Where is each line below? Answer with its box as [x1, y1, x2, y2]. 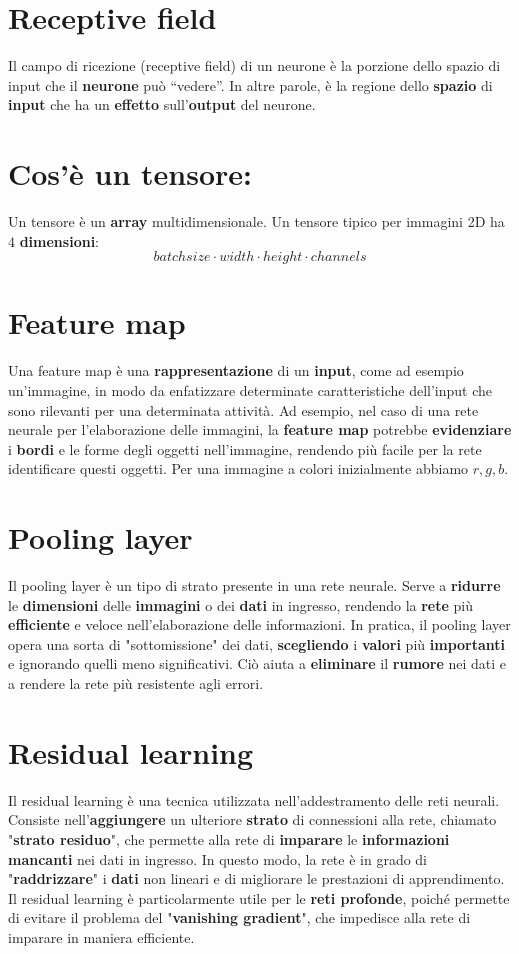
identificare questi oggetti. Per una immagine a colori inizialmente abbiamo [8, 458, 469, 479]
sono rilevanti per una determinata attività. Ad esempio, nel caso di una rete [8, 399, 479, 420]
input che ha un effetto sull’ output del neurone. [8, 94, 316, 115]
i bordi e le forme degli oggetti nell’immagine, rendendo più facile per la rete [8, 438, 482, 459]
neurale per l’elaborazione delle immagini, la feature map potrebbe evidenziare [8, 419, 512, 440]
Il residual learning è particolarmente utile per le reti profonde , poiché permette [8, 887, 510, 908]
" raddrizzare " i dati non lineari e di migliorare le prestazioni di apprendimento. [8, 868, 505, 889]
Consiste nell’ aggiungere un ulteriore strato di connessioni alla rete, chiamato [8, 809, 497, 830]
